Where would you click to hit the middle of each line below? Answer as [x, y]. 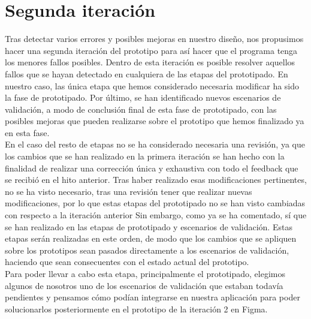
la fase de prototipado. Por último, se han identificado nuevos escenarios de [143, 97]
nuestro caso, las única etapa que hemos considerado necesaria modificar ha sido [152, 85]
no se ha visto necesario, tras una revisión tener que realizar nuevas [129, 191]
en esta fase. [27, 132]
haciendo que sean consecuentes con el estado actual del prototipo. [127, 262]
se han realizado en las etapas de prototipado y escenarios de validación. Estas [149, 226]
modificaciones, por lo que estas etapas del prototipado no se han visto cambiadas [155, 203]
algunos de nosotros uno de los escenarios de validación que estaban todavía [144, 285]
